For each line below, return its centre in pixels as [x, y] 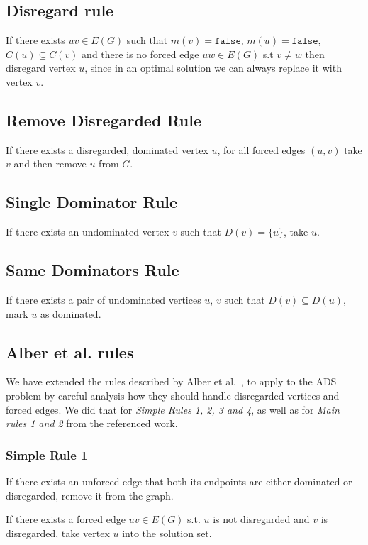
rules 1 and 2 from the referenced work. [92, 423]
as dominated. [71, 313]
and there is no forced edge [140, 54]
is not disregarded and [261, 519]
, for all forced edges [261, 149]
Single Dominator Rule [92, 202]
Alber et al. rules [70, 352]
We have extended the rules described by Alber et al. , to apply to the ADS [171, 381]
